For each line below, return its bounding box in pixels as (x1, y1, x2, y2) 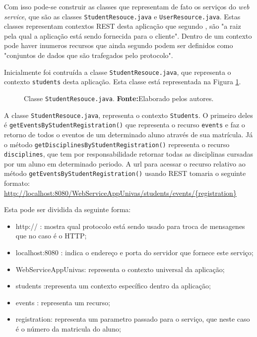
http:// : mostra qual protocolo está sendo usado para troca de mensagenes (15, 221, 245, 231)
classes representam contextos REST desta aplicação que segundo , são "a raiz (4, 21, 241, 31)
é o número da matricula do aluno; (15, 324, 121, 334)
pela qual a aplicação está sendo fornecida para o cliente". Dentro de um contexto (4, 30, 252, 41)
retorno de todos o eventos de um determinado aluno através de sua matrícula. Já (4, 129, 253, 139)
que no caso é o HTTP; (15, 230, 87, 241)
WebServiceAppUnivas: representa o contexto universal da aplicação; (15, 264, 225, 274)
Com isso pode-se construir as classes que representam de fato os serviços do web (4, 1, 250, 11)
